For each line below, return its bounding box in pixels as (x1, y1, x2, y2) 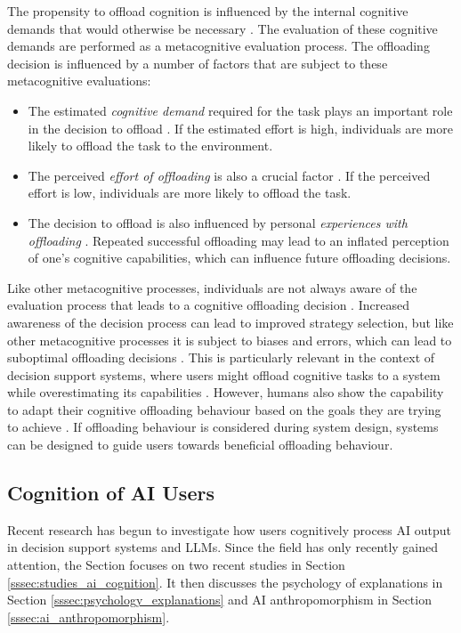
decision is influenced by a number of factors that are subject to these (7, 53, 388, 72)
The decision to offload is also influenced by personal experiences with (28, 213, 408, 231)
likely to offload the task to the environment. (28, 136, 273, 155)
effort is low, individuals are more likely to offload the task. (28, 183, 352, 202)
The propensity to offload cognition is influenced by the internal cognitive (7, 2, 408, 20)
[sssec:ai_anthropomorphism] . (7, 607, 170, 626)
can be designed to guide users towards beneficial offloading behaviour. (7, 435, 393, 454)
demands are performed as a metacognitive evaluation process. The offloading (7, 37, 430, 55)
